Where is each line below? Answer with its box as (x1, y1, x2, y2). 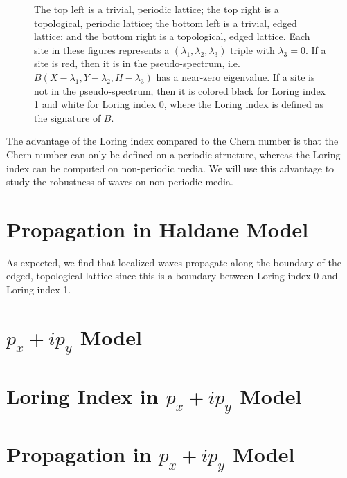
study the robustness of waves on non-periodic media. (6, 174, 233, 189)
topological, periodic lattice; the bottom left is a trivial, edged (34, 15, 297, 30)
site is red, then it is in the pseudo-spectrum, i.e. (34, 56, 240, 71)
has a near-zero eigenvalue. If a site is (156, 69, 315, 84)
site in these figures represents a (34, 42, 170, 57)
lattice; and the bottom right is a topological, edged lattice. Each (34, 29, 310, 44)
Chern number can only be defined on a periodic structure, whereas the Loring (6, 147, 341, 161)
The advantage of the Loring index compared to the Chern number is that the (6, 134, 339, 148)
